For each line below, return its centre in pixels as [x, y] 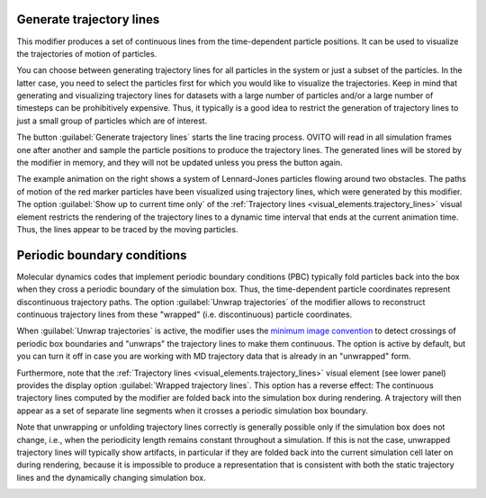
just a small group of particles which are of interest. [112, 121]
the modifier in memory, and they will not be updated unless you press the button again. [180, 163]
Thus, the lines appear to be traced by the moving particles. [127, 229]
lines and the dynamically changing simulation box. [111, 477]
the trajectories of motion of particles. [87, 53]
